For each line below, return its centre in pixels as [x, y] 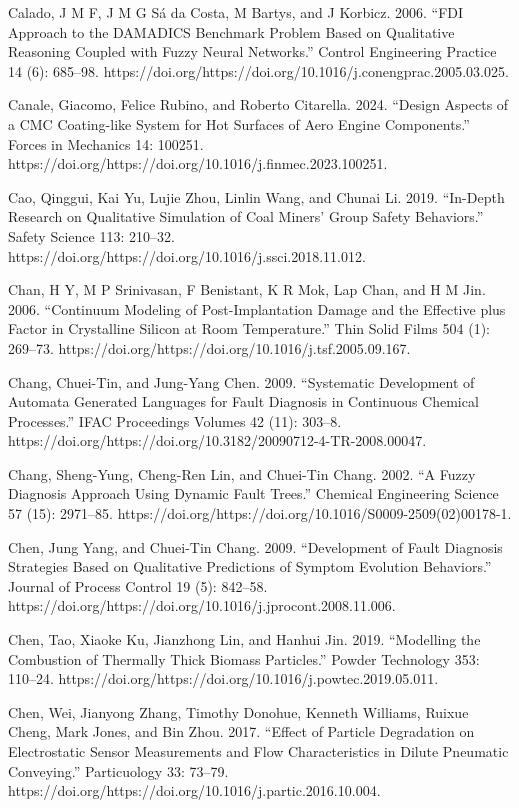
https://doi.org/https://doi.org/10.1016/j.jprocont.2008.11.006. [202, 605]
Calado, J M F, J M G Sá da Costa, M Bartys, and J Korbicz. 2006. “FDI [236, 12]
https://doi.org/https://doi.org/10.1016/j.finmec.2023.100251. [198, 163]
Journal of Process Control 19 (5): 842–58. [138, 585]
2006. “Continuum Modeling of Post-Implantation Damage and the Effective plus [257, 308]
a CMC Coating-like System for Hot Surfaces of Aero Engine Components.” [239, 123]
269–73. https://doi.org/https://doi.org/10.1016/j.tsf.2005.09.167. [209, 347]
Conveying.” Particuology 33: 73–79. [118, 770]
